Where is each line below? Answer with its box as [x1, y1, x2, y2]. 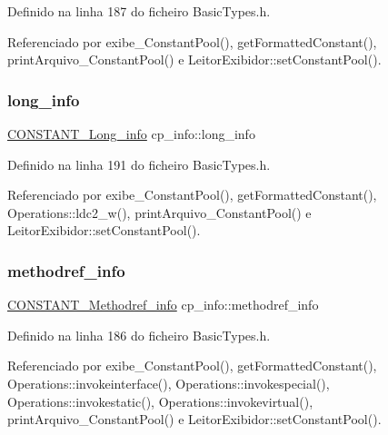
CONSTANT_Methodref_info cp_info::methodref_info [7, 295, 319, 314]
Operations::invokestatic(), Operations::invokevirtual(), [7, 391, 313, 410]
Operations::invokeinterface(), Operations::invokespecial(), [7, 373, 330, 392]
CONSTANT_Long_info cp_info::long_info [7, 124, 255, 143]
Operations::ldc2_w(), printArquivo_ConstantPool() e [7, 203, 312, 222]
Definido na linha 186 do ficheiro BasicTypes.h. [7, 325, 271, 344]
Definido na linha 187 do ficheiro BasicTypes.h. [7, 2, 271, 20]
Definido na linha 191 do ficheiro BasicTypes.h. [7, 154, 271, 173]
